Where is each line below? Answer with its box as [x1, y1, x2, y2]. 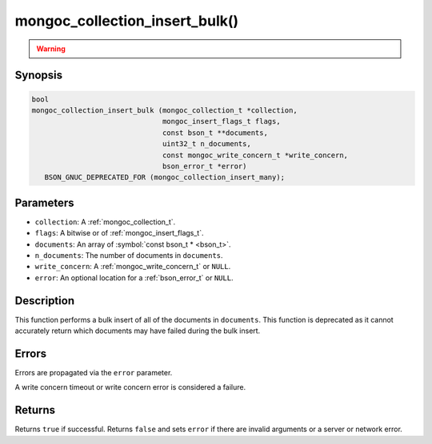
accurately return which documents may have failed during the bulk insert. [14, 326, 261, 335]
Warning [36, 44, 66, 54]
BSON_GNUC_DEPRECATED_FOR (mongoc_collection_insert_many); [44, 172, 286, 182]
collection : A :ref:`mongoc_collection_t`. [34, 216, 176, 227]
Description [14, 294, 75, 307]
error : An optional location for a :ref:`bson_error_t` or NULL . [34, 272, 234, 283]
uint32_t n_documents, [162, 140, 251, 149]
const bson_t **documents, [162, 128, 268, 137]
